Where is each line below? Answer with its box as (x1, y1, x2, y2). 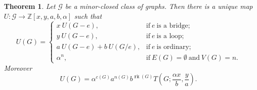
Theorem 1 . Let (4, 1, 56, 11)
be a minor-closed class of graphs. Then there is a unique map (65, 1, 253, 11)
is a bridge (156, 22, 188, 30)
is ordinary (156, 43, 189, 50)
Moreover (4, 62, 32, 73)
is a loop (156, 33, 182, 40)
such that (74, 10, 102, 21)
